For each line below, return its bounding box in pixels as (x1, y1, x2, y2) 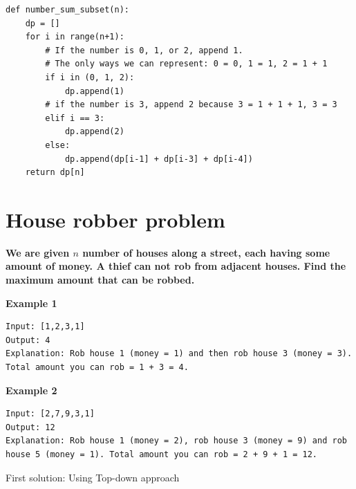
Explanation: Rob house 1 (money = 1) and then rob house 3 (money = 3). (6, 349, 353, 359)
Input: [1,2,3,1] (6, 322, 85, 332)
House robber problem (6, 205, 225, 233)
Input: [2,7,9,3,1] (6, 409, 95, 419)
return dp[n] (25, 167, 85, 178)
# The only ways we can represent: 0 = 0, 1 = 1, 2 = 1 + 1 (45, 59, 328, 69)
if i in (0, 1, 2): (45, 72, 135, 82)
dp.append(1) (64, 86, 124, 96)
